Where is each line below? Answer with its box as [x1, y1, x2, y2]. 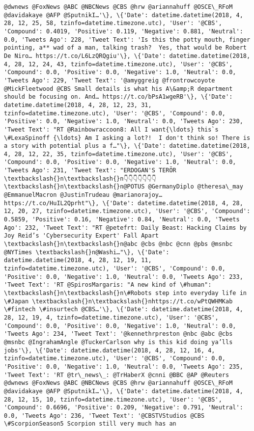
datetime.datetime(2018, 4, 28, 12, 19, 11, [4, 257, 152, 264]
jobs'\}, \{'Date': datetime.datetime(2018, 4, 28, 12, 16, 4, [4, 347, 215, 354]
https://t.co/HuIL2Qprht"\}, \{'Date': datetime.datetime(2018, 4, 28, [4, 199, 243, 207]
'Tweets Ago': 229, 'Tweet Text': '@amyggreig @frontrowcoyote [4, 77, 215, 84]
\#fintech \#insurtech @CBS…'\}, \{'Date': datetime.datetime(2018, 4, [4, 306, 243, 313]
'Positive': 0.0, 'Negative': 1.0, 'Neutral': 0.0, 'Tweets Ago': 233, [4, 273, 243, 280]
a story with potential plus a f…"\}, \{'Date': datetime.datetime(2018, [4, 142, 251, 150]
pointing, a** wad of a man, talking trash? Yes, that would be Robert [4, 44, 247, 52]
